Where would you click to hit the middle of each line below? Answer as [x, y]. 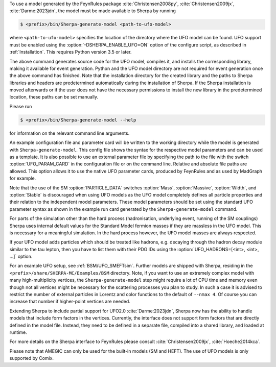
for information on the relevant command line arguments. [70, 133]
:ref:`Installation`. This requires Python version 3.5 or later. [71, 52]
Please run [21, 106]
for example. [23, 178]
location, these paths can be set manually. [54, 97]
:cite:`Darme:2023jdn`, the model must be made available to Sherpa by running [93, 11]
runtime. [18, 332]
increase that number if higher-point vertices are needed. [70, 302]
